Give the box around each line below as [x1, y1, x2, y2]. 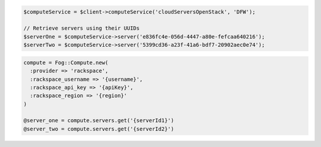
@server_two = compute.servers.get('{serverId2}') [23, 125, 175, 132]
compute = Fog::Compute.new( [23, 59, 109, 66]
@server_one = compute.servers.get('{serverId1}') [23, 117, 175, 124]
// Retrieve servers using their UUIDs [23, 25, 140, 32]
